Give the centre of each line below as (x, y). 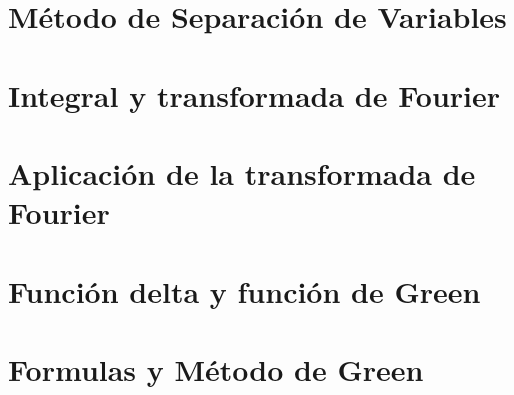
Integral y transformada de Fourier (254, 94)
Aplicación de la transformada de (242, 172)
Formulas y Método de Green (216, 368)
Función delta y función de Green (244, 290)
